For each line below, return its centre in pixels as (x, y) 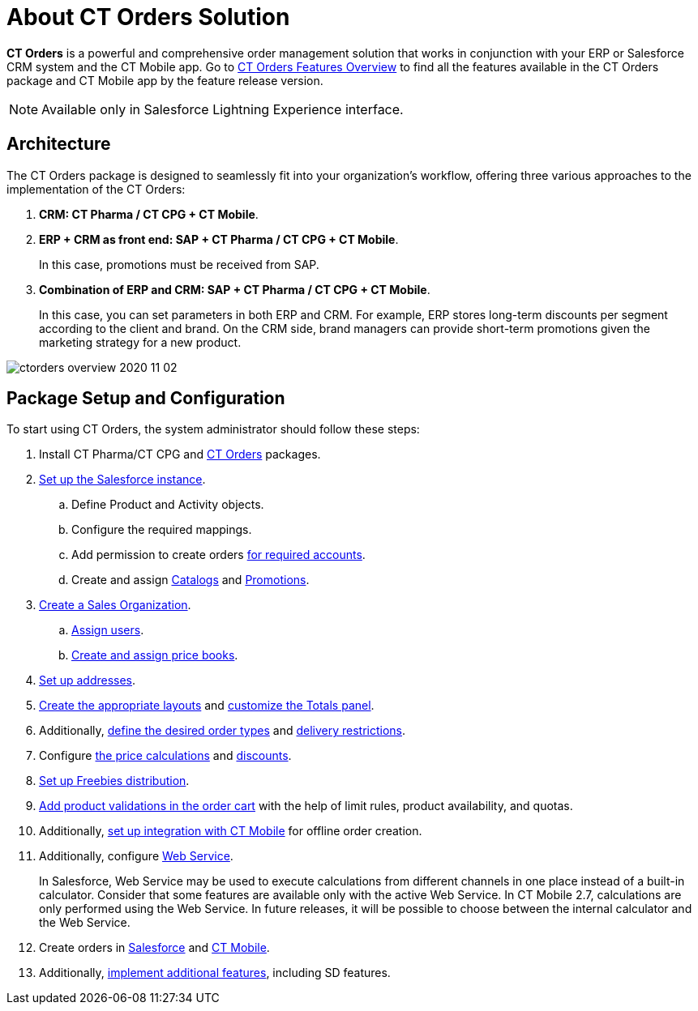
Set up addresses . (88, 680)
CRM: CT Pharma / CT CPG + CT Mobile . (149, 214)
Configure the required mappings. (162, 530)
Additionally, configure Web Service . (136, 856)
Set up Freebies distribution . (114, 781)
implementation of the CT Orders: (96, 189)
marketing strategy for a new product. (140, 342)
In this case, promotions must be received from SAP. (179, 264)
